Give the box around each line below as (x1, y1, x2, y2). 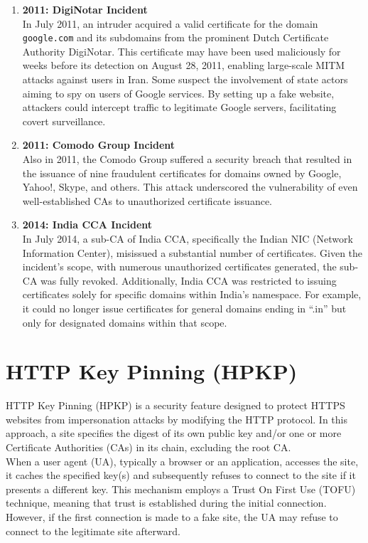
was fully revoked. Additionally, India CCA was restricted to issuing (40, 273, 337, 288)
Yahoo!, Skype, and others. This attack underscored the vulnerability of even (22, 179, 358, 194)
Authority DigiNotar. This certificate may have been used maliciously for (22, 43, 341, 58)
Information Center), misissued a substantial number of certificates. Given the (22, 245, 363, 260)
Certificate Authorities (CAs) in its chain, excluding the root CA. (6, 440, 291, 455)
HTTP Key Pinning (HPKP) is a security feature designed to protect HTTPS (6, 398, 345, 413)
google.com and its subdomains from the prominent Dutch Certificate (22, 30, 329, 45)
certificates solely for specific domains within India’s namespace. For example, (22, 287, 362, 302)
